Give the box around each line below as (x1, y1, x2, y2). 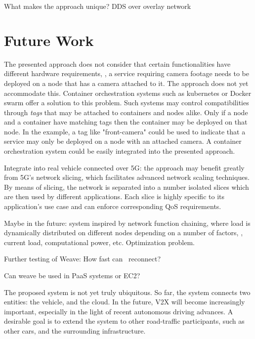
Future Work (4, 30, 94, 50)
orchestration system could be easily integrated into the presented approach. (4, 146, 235, 156)
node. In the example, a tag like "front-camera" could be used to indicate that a (4, 126, 246, 136)
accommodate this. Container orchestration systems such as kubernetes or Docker (4, 87, 252, 98)
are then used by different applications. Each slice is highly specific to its (4, 191, 224, 202)
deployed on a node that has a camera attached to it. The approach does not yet (4, 78, 249, 88)
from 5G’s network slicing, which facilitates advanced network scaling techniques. (4, 172, 250, 182)
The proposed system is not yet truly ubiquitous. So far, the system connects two (4, 287, 251, 297)
